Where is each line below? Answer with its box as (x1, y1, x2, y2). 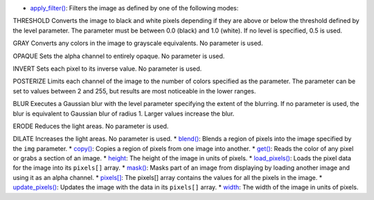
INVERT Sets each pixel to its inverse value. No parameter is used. (12, 64, 202, 73)
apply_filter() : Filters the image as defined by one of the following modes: (30, 4, 239, 12)
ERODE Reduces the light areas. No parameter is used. (12, 122, 169, 130)
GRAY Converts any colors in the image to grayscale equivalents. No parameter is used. (12, 39, 263, 48)
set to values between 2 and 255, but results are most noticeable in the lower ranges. (12, 87, 256, 95)
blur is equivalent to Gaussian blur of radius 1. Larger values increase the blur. (12, 109, 235, 118)
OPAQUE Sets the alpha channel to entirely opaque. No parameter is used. (12, 52, 225, 60)
